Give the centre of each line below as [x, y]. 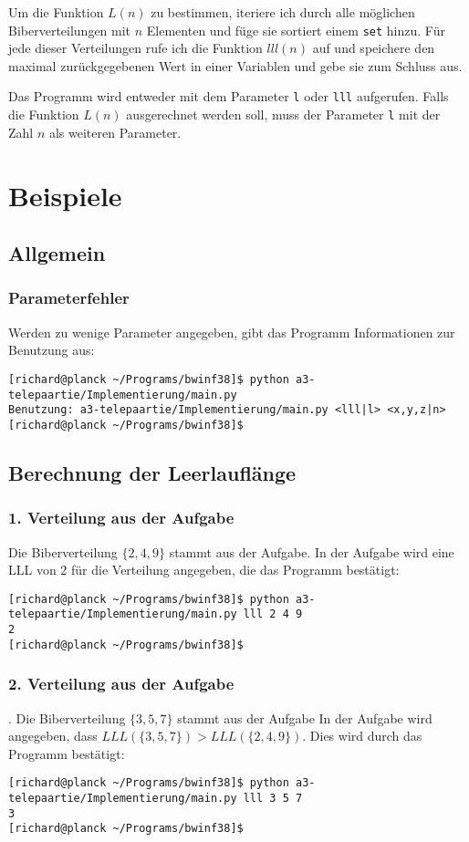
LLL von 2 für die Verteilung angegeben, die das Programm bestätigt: [204, 570]
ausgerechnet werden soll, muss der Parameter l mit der [283, 114]
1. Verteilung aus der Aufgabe [121, 518]
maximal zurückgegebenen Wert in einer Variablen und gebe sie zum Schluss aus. [235, 65]
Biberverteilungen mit [70, 30]
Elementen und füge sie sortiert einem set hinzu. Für [296, 30]
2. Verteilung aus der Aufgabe [121, 684]
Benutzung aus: [52, 350]
